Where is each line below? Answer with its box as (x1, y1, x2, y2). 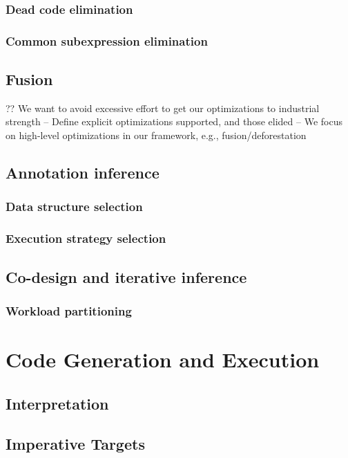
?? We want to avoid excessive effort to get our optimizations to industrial (6, 100, 320, 115)
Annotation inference (6, 162, 159, 183)
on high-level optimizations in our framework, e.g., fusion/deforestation (6, 128, 307, 143)
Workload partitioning (6, 302, 132, 319)
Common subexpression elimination (6, 32, 208, 49)
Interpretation (6, 392, 109, 414)
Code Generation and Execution (6, 345, 320, 373)
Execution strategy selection (6, 230, 166, 247)
